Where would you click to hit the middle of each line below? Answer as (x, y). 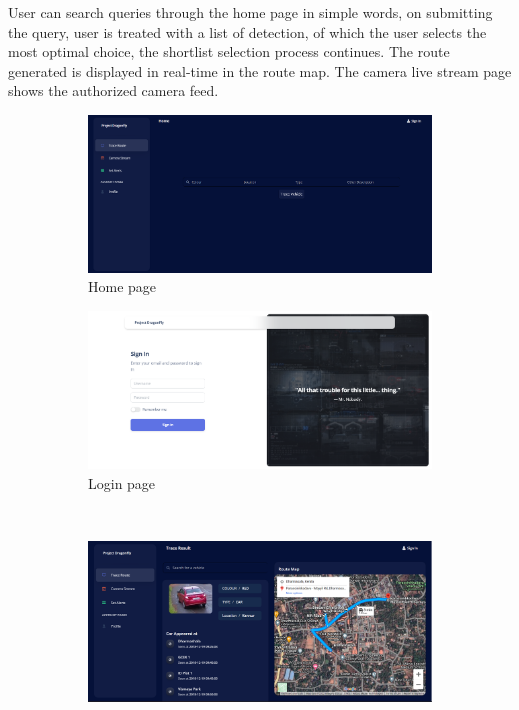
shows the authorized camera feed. (113, 90)
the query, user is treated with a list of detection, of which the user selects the (247, 31)
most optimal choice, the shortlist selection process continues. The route (229, 51)
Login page (122, 482)
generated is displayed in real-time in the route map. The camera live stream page (260, 70)
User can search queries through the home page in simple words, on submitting (250, 12)
